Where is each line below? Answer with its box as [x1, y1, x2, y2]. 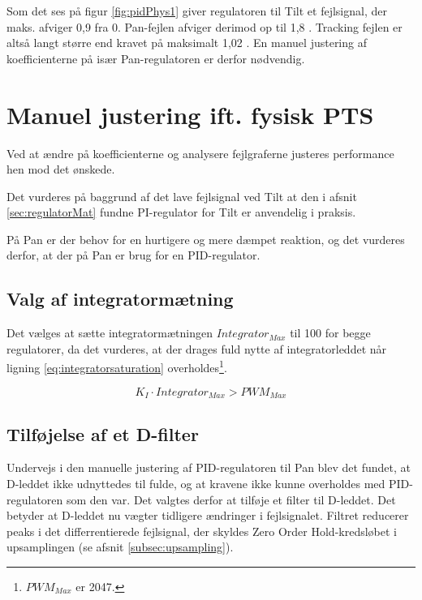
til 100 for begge [290, 324, 371, 341]
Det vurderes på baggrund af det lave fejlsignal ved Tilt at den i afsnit [6, 187, 357, 204]
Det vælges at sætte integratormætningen [6, 324, 213, 341]
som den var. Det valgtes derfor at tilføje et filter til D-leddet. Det [66, 491, 396, 508]
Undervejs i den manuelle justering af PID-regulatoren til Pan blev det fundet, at [6, 459, 411, 476]
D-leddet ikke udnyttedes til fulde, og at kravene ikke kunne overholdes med [6, 474, 385, 491]
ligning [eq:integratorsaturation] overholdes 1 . [6, 357, 227, 376]
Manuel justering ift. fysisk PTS [6, 97, 374, 131]
